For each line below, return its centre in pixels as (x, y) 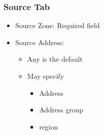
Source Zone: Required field (57, 25)
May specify (45, 76)
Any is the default (55, 59)
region (48, 126)
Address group (61, 110)
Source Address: (40, 42)
